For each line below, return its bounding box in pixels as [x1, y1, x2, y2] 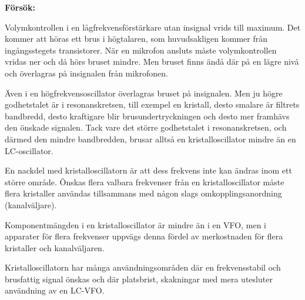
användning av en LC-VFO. [5, 284, 105, 296]
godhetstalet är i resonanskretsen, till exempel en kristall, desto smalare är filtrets [5, 98, 300, 111]
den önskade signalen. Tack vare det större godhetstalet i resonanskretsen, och [5, 121, 287, 134]
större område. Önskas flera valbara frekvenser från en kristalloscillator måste [5, 175, 284, 188]
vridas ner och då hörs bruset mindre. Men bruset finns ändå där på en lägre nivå [5, 55, 299, 68]
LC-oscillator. [5, 144, 53, 156]
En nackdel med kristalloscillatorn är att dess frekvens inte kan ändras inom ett [5, 164, 292, 176]
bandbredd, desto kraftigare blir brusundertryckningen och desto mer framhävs [5, 109, 290, 122]
